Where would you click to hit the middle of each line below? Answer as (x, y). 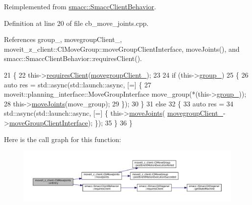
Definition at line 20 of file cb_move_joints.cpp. (76, 23)
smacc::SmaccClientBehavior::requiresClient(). (73, 58)
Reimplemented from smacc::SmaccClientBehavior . (80, 6)
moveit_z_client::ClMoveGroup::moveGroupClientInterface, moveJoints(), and (122, 49)
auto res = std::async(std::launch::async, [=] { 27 (78, 84)
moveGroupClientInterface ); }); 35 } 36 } (71, 122)
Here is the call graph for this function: (63, 139)
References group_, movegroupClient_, (63, 39)
